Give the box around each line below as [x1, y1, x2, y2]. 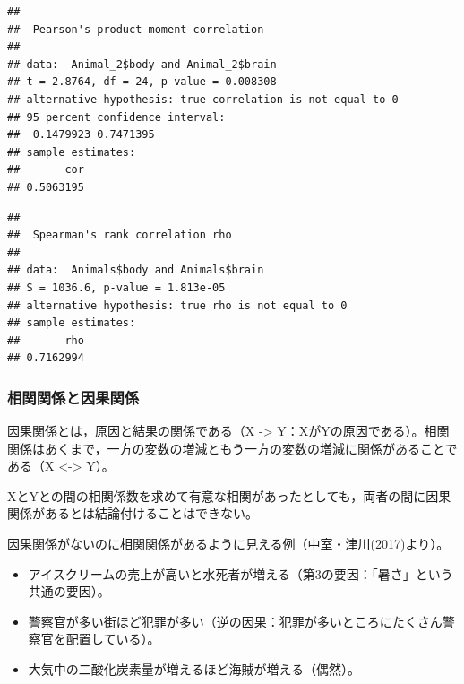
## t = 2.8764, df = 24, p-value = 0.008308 [7, 75, 277, 89]
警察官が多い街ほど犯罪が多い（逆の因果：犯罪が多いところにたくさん [28, 611, 443, 630]
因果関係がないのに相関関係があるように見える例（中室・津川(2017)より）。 [7, 534, 450, 553]
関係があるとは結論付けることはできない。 [7, 504, 258, 523]
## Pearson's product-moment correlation [7, 22, 264, 36]
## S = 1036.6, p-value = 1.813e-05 [7, 281, 226, 294]
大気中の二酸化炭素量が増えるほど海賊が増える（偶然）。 [28, 660, 360, 679]
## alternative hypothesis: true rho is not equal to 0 [7, 299, 348, 312]
